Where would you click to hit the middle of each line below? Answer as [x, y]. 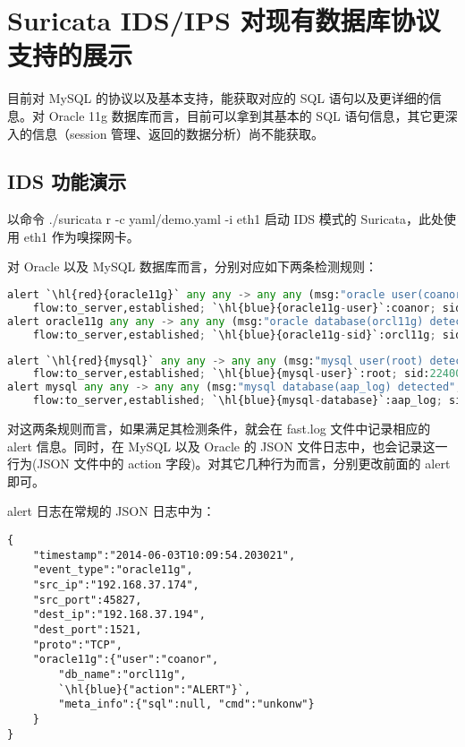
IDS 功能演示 [67, 181]
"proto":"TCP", [77, 644]
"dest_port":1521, [87, 629]
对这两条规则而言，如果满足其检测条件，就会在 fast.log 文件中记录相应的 [219, 429]
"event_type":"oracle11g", [113, 570]
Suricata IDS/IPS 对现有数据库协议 [224, 20]
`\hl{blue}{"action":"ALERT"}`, [155, 689]
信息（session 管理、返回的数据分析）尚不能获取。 [178, 133]
